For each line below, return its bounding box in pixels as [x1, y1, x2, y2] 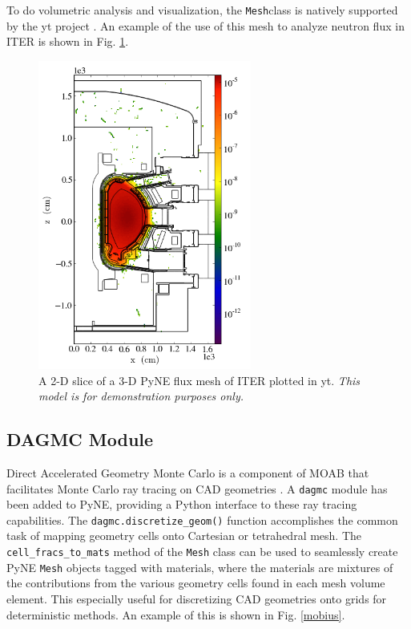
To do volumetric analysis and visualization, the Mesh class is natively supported [6, 2, 398, 18]
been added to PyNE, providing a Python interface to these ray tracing [6, 496, 357, 513]
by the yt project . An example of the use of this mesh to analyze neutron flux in [6, 17, 405, 34]
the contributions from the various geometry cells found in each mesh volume [6, 574, 385, 591]
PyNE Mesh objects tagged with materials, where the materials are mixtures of [6, 558, 393, 575]
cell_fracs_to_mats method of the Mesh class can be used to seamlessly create [6, 543, 398, 560]
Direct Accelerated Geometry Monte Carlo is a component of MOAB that [6, 464, 369, 481]
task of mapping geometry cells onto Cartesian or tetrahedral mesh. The [6, 527, 362, 544]
